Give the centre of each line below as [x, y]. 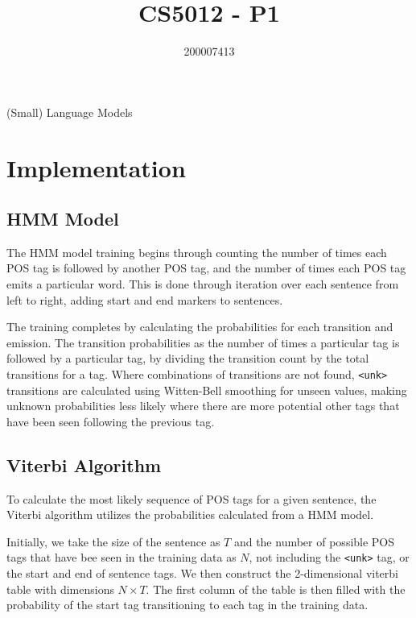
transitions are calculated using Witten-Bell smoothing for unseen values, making [207, 390]
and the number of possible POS [314, 541]
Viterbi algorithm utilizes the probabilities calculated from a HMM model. [190, 514]
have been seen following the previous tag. [111, 421]
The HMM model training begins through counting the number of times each [197, 252]
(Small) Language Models [70, 112]
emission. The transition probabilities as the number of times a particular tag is [203, 342]
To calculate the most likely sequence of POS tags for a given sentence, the [192, 498]
